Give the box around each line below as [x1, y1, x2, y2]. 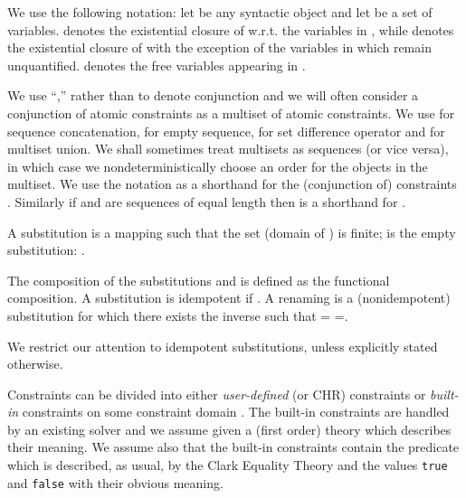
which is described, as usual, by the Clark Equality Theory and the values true [7, 456, 448, 475]
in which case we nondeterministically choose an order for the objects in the [7, 156, 428, 175]
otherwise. [7, 354, 63, 373]
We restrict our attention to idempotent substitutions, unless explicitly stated [7, 336, 438, 355]
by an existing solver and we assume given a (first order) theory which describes [7, 419, 452, 438]
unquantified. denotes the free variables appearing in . [7, 55, 306, 74]
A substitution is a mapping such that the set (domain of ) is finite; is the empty [7, 222, 456, 241]
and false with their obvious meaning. [7, 473, 223, 492]
